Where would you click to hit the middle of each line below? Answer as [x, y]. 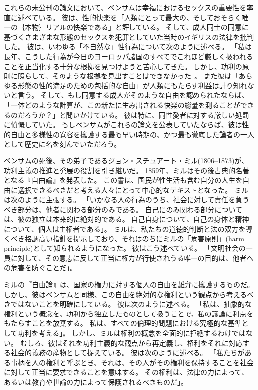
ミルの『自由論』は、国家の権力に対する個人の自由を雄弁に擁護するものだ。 [129, 284]
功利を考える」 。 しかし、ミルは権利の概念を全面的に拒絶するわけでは [131, 333]
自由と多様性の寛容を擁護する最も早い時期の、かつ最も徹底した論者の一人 [132, 134]
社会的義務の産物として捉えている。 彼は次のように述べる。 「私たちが [128, 352]
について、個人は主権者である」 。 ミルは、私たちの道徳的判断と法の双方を [125, 229]
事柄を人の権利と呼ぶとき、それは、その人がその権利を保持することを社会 [132, 362]
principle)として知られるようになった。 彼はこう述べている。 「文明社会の [125, 248]
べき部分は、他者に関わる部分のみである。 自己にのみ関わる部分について [123, 209]
